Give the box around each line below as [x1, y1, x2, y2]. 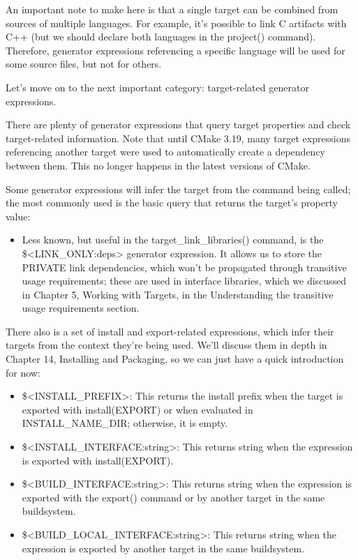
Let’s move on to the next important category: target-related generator [6, 80, 309, 94]
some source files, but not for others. [6, 56, 162, 71]
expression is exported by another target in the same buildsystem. [22, 540, 305, 555]
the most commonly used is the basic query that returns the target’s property [6, 195, 338, 210]
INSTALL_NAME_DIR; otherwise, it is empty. [22, 416, 228, 430]
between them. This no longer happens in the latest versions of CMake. [6, 158, 311, 172]
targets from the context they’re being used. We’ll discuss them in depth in [6, 338, 327, 352]
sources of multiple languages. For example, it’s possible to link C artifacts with [6, 15, 347, 30]
